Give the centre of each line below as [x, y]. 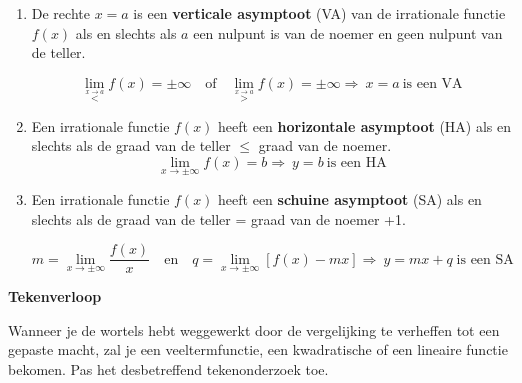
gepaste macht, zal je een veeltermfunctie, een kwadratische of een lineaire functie [258, 349]
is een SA [485, 259]
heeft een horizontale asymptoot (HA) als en [365, 125]
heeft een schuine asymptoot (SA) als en [350, 198]
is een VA [432, 83]
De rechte [60, 13]
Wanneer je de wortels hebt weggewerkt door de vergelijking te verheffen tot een [254, 329]
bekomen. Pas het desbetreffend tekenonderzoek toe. [168, 369]
